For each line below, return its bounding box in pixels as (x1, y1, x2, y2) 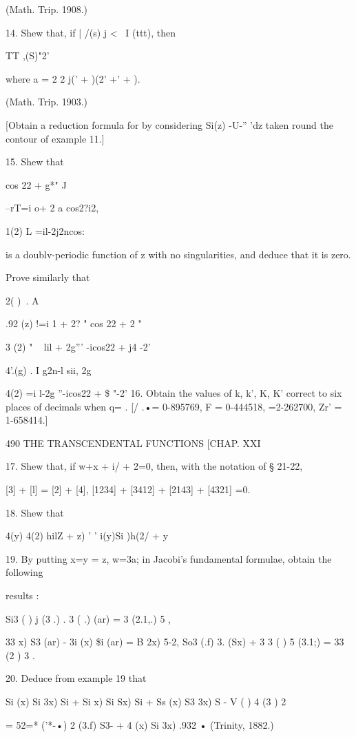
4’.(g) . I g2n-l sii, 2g (6, 362, 92, 377)
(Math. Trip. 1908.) (6, 2, 88, 16)
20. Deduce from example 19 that (6, 671, 147, 685)
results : (6, 588, 39, 603)
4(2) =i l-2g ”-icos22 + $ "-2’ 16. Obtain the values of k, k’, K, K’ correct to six (6, 386, 342, 400)
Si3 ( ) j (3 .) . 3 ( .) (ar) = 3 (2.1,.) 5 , (6, 611, 171, 625)
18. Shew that (6, 505, 64, 519)
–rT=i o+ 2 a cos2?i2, (6, 200, 99, 215)
